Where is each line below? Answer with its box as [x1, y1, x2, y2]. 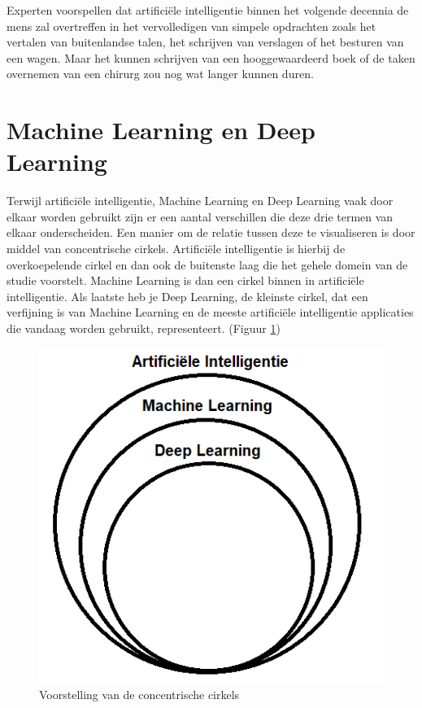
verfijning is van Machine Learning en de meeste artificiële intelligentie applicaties [7, 304, 414, 321]
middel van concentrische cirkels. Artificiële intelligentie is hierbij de [7, 240, 346, 257]
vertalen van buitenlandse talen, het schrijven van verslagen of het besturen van [7, 33, 404, 50]
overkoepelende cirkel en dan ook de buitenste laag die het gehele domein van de [7, 256, 408, 273]
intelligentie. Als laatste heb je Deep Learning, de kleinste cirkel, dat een [7, 287, 368, 304]
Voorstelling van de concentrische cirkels [39, 685, 240, 702]
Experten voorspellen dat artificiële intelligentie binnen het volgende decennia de [7, 2, 409, 18]
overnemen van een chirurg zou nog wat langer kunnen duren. [7, 65, 314, 82]
